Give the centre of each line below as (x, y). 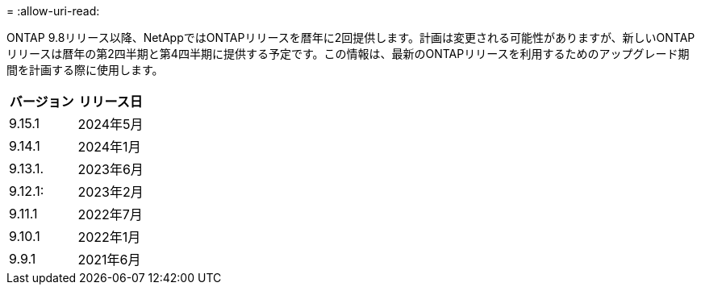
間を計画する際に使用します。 (85, 70)
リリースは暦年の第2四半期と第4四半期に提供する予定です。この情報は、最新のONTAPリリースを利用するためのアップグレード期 (348, 54)
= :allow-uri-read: (53, 11)
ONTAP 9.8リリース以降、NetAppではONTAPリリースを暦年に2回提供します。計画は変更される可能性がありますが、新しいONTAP (351, 37)
